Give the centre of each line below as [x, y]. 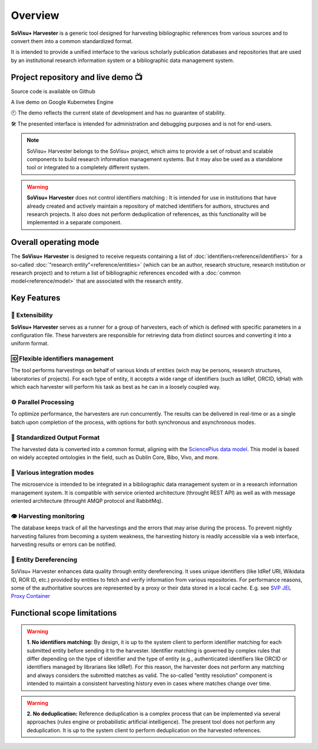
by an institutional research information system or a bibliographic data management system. [123, 60]
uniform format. [30, 344]
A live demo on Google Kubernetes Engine [62, 102]
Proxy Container [31, 596]
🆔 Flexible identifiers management [62, 359]
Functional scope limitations [64, 613]
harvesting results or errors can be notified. [64, 544]
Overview [35, 15]
